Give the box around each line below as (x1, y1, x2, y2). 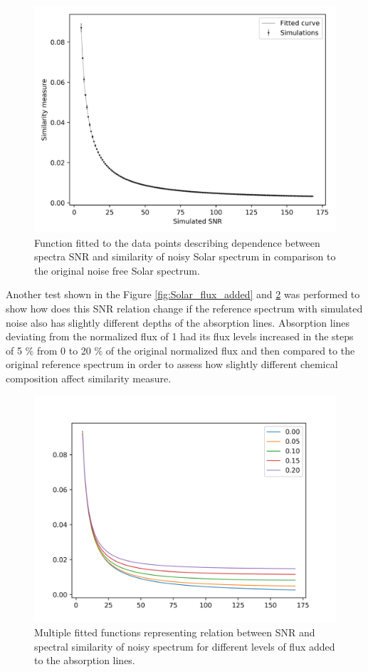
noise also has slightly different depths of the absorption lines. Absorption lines (6, 315, 350, 330)
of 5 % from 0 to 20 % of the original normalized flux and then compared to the (6, 342, 355, 357)
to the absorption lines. (34, 653, 135, 668)
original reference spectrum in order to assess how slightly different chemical (6, 357, 338, 372)
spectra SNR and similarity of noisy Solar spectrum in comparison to (34, 249, 336, 264)
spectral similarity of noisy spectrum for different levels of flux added (34, 638, 335, 653)
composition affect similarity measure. (6, 370, 172, 385)
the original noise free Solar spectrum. (34, 263, 200, 278)
